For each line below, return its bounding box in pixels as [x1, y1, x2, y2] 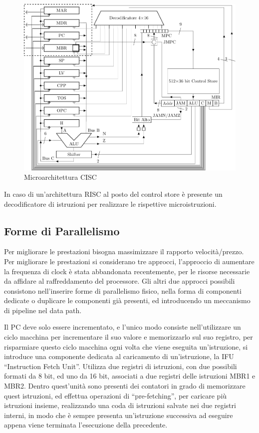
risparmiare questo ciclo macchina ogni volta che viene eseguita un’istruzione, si [4, 341, 248, 352]
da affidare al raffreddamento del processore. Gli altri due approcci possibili [4, 276, 235, 286]
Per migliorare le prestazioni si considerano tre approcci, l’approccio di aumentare [4, 256, 255, 266]
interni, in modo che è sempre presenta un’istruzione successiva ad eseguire [4, 410, 233, 420]
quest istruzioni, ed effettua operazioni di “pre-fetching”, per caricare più [4, 390, 227, 401]
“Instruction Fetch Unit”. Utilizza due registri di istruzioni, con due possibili [4, 361, 237, 371]
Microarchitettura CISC [24, 172, 97, 182]
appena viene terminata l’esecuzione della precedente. [4, 420, 168, 430]
